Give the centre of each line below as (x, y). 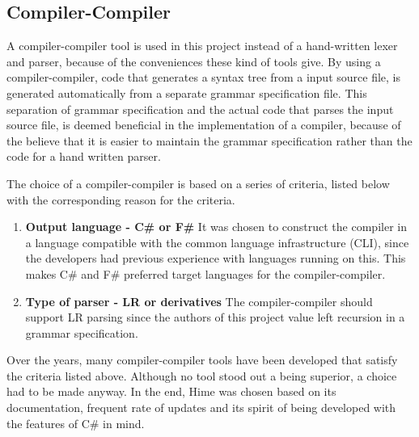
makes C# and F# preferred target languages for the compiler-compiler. (205, 273)
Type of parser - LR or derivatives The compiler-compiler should (199, 301)
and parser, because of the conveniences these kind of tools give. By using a (194, 61)
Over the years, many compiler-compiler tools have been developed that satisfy (202, 360)
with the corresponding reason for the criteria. (121, 199)
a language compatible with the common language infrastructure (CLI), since (217, 242)
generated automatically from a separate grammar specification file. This (187, 92)
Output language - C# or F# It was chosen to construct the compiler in (216, 227)
